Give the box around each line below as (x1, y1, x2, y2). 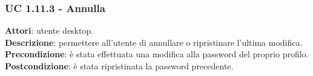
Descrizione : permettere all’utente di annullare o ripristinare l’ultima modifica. (5, 36, 303, 48)
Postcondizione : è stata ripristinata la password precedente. (5, 60, 234, 72)
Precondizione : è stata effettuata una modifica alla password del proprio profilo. (5, 48, 309, 60)
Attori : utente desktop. (5, 24, 94, 37)
